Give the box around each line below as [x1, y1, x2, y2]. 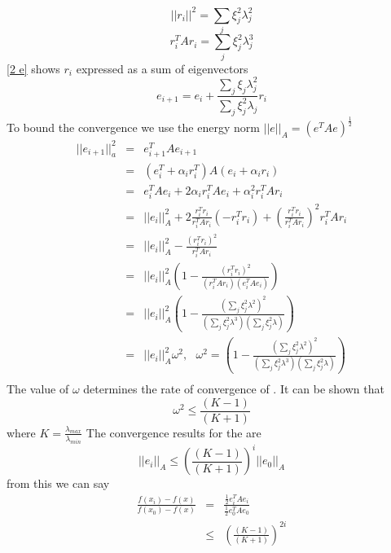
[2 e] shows [7, 59, 60, 77]
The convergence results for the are [86, 424, 261, 441]
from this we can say [7, 475, 110, 492]
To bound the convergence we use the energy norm [7, 119, 260, 136]
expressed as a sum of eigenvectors [76, 59, 248, 77]
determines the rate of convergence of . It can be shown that [83, 380, 384, 397]
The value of [7, 380, 69, 397]
